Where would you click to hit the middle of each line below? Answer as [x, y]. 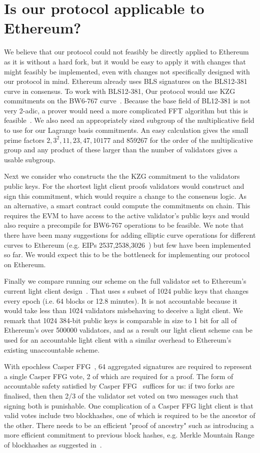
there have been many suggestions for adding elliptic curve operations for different [130, 235]
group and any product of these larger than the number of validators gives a [121, 150]
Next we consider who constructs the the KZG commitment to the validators [122, 176]
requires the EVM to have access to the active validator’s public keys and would [127, 215]
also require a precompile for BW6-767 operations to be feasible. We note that [124, 225]
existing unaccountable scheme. [52, 349]
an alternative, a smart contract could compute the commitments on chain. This [127, 206]
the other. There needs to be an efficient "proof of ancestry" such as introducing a [129, 425]
